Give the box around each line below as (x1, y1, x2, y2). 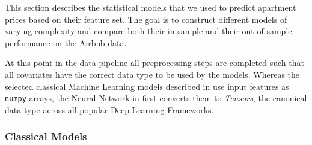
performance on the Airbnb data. (5, 36, 127, 49)
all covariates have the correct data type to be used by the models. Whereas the (5, 68, 300, 80)
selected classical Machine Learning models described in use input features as (5, 80, 289, 92)
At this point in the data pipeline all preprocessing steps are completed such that (5, 56, 304, 69)
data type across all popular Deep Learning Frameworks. (5, 103, 214, 116)
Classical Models (5, 129, 87, 144)
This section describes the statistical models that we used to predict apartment (5, 1, 296, 13)
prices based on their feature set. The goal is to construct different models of (5, 13, 287, 25)
